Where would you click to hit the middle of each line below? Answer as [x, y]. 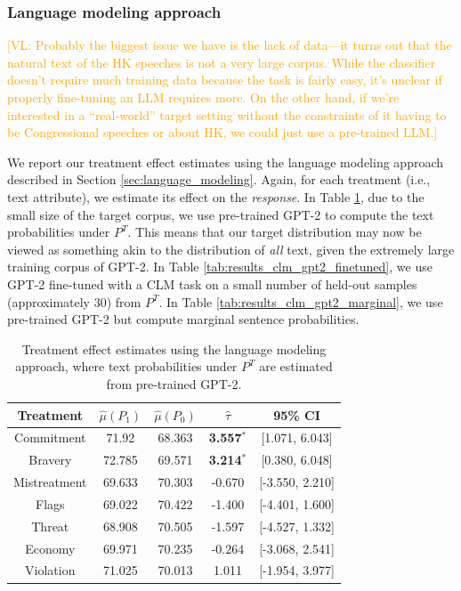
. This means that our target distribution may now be [275, 232]
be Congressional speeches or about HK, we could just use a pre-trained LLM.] [222, 132]
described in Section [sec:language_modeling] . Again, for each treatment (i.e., [219, 179]
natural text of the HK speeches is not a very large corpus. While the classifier [221, 62]
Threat [50, 526]
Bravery [50, 460]
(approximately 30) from [74, 301]
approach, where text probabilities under [126, 366]
